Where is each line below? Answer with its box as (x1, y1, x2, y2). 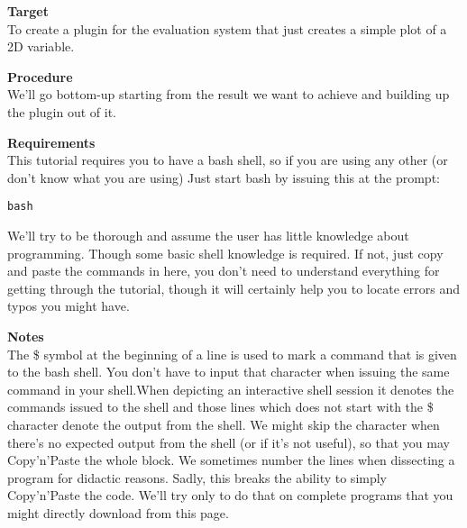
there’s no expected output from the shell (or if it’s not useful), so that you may (7, 432, 450, 451)
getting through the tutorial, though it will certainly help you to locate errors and (7, 278, 461, 297)
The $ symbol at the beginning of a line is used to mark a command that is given (7, 344, 457, 363)
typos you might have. (7, 296, 130, 315)
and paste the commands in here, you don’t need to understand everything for (7, 261, 440, 280)
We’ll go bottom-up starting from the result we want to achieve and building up (7, 85, 450, 104)
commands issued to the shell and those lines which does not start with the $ (7, 397, 434, 416)
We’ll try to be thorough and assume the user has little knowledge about (7, 226, 409, 244)
